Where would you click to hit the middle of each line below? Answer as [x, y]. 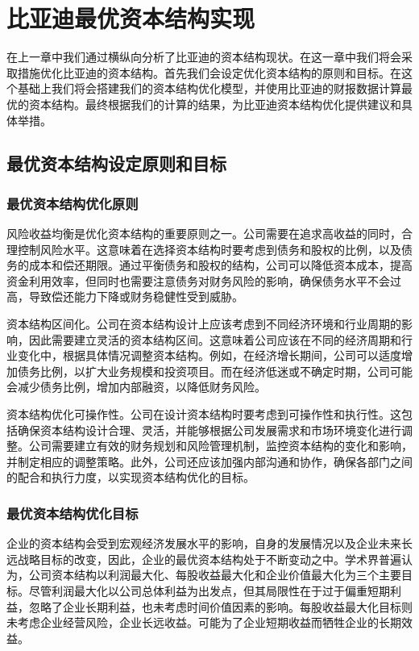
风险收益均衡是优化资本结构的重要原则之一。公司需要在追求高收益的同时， [204, 234]
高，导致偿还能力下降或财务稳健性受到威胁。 [125, 296]
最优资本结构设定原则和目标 [116, 163]
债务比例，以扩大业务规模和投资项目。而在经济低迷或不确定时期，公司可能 [215, 371]
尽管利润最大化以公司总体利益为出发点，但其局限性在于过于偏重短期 [209, 590]
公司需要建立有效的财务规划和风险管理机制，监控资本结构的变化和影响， [220, 446]
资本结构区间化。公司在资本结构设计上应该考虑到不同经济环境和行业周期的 [204, 324]
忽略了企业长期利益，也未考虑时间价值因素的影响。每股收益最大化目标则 [220, 606]
